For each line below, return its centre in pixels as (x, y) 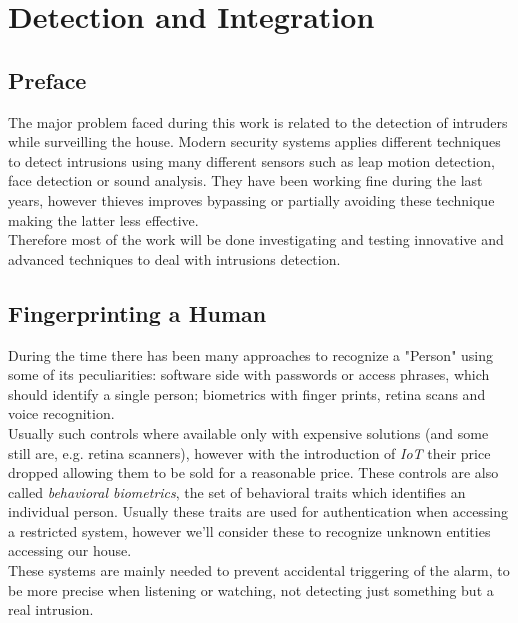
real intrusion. (51, 609)
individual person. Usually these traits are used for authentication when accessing (258, 511)
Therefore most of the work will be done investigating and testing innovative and (256, 239)
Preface (47, 79)
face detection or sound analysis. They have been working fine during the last (245, 180)
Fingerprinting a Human (137, 312)
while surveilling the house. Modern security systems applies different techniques (254, 141)
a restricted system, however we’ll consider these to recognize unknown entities (249, 530)
